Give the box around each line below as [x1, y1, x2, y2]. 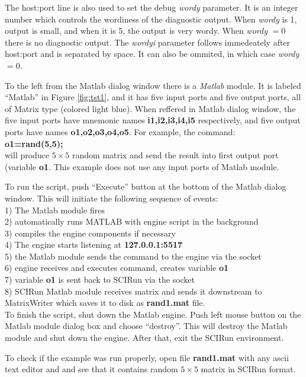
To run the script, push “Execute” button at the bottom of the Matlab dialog [5, 180, 286, 193]
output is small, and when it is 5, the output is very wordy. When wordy [5, 24, 268, 37]
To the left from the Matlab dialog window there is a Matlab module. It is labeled [5, 79, 301, 91]
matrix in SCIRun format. [201, 363, 296, 375]
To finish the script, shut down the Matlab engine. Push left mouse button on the [5, 308, 301, 320]
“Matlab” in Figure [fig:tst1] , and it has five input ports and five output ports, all [5, 91, 301, 103]
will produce [5, 149, 50, 161]
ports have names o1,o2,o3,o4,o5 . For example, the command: [5, 125, 236, 138]
